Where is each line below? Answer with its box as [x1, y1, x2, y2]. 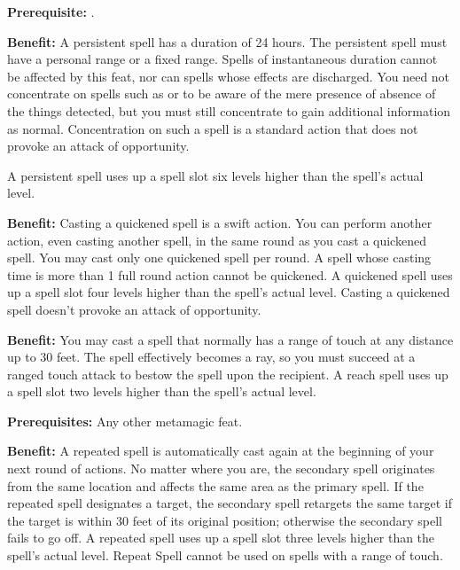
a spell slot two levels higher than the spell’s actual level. [7, 382, 316, 401]
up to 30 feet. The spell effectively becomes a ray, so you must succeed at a [7, 347, 416, 366]
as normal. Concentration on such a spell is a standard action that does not [7, 119, 418, 137]
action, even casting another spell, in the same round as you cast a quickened [7, 230, 426, 249]
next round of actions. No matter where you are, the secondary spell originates [7, 459, 435, 478]
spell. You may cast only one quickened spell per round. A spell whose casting [7, 248, 432, 267]
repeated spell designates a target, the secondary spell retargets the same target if [7, 494, 452, 512]
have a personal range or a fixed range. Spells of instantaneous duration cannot [7, 50, 438, 68]
